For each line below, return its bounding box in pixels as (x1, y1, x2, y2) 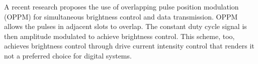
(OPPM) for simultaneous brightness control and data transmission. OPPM (4, 11, 238, 21)
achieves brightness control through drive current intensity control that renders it (4, 40, 254, 51)
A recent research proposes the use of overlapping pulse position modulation (4, 1, 239, 11)
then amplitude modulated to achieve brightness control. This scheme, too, (4, 30, 235, 41)
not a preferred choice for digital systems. (4, 50, 132, 60)
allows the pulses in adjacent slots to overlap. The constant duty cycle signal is (4, 21, 247, 31)
